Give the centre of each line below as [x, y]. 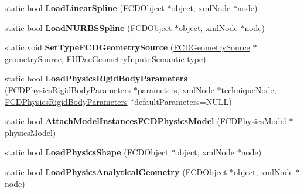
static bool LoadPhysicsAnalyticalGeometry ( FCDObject [116, 171]
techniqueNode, [249, 89]
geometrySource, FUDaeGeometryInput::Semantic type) [105, 58]
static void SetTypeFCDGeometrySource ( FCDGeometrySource [127, 47]
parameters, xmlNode [176, 89]
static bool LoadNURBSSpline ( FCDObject [88, 27]
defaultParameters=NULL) [183, 101]
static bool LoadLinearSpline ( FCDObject [85, 8]
